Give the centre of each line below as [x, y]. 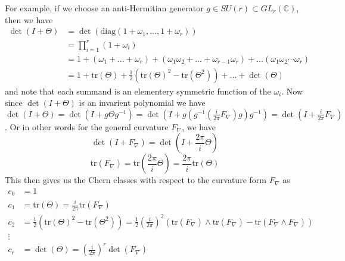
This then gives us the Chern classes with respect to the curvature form [136, 180]
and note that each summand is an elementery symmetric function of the [138, 91]
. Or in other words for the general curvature [87, 126]
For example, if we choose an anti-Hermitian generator [104, 8]
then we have [29, 19]
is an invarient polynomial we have [142, 103]
